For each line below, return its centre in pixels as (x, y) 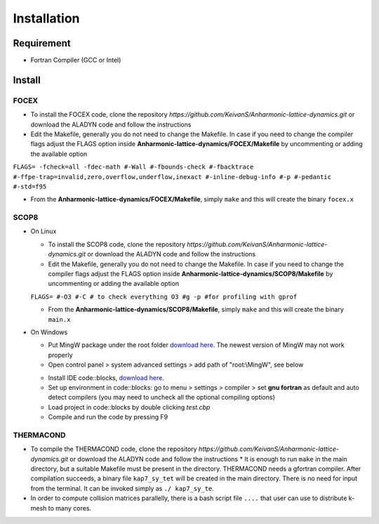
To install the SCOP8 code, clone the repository (117, 244)
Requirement (42, 43)
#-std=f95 (30, 186)
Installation (46, 18)
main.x (59, 319)
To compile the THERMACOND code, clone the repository (114, 449)
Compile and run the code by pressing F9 (108, 417)
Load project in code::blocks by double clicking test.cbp (129, 407)
